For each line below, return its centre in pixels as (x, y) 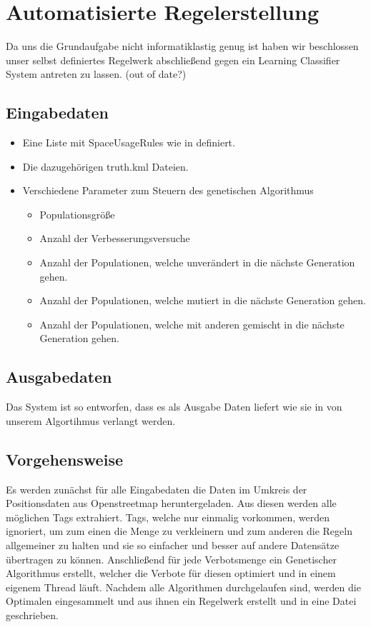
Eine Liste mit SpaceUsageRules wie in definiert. (129, 142)
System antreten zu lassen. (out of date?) (96, 74)
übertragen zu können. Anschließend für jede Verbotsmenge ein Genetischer (171, 559)
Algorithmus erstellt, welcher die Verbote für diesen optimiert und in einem (171, 573)
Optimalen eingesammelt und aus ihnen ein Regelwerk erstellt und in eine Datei (181, 601)
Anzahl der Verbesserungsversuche (115, 238)
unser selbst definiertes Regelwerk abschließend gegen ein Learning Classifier (173, 60)
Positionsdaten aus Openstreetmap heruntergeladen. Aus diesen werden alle (171, 503)
